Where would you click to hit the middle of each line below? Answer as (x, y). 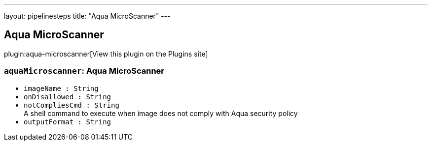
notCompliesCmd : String (72, 105)
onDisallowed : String (68, 97)
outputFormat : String (68, 122)
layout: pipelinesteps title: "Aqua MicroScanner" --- (87, 16)
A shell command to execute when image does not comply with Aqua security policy (161, 113)
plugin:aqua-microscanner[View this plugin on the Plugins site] (106, 54)
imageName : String (61, 88)
